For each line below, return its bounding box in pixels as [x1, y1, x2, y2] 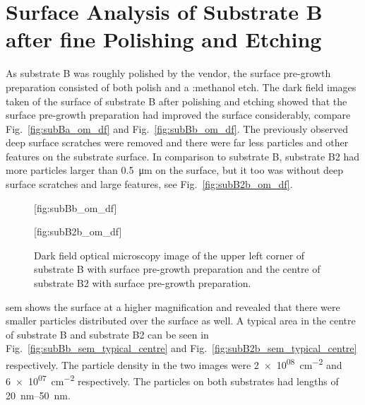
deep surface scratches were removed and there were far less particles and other [6, 135, 349, 150]
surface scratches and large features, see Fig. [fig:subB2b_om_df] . [6, 177, 293, 192]
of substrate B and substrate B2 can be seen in [6, 327, 209, 341]
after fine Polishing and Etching [6, 25, 322, 54]
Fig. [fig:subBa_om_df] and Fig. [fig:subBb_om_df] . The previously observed [6, 121, 349, 136]
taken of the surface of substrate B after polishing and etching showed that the [6, 93, 347, 108]
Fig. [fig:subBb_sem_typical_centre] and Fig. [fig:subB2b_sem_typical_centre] [6, 341, 357, 356]
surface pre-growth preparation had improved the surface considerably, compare [6, 107, 351, 122]
